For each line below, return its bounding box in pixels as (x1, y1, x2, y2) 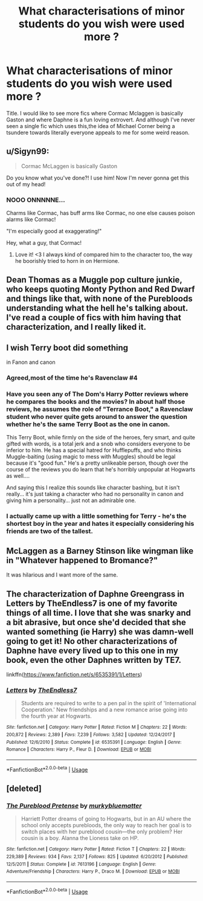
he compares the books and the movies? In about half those (6, 398, 185, 406)
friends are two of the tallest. (6, 527, 94, 535)
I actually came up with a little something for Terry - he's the (6, 512, 187, 520)
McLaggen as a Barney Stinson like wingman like (6, 546, 194, 556)
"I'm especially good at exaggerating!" (6, 228, 102, 235)
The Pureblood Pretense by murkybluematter (6, 801, 142, 810)
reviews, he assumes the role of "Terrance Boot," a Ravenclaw (6, 405, 193, 413)
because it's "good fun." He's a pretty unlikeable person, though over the (6, 459, 188, 467)
